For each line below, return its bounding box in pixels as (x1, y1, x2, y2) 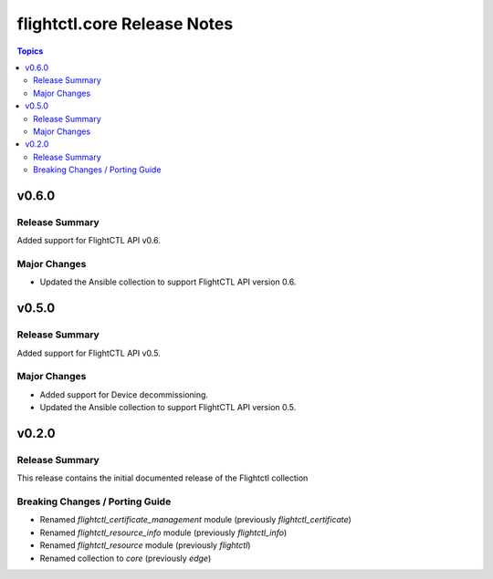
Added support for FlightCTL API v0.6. (16, 235, 162, 246)
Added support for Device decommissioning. (39, 388, 209, 400)
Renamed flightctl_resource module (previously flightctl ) (39, 540, 251, 551)
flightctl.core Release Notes (16, 14, 234, 34)
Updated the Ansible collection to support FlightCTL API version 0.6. (39, 276, 297, 287)
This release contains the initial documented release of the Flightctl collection (16, 472, 309, 483)
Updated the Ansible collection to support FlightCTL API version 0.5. (39, 402, 297, 413)
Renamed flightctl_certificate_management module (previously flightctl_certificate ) (39, 514, 351, 525)
